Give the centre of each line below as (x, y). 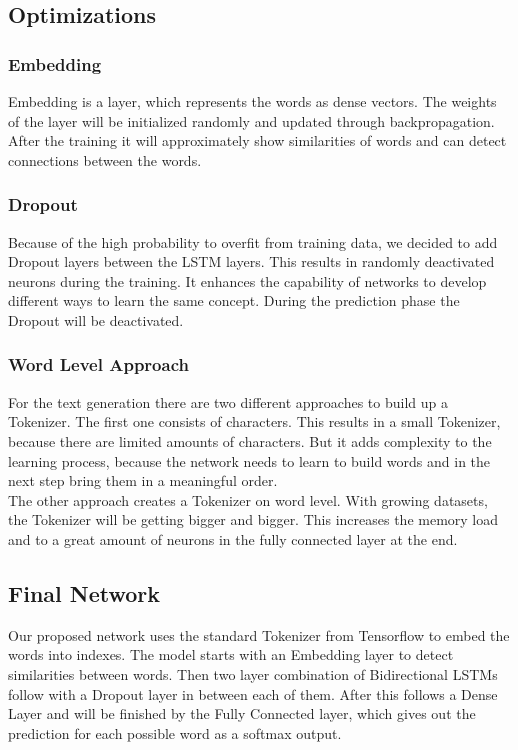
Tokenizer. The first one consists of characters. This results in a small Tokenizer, (254, 421)
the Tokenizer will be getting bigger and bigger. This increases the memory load (253, 519)
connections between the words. (105, 159)
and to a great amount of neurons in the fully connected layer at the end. (233, 538)
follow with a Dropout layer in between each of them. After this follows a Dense (253, 693)
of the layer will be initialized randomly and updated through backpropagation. (251, 120)
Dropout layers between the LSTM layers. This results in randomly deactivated (251, 261)
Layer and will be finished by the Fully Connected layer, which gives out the (242, 713)
